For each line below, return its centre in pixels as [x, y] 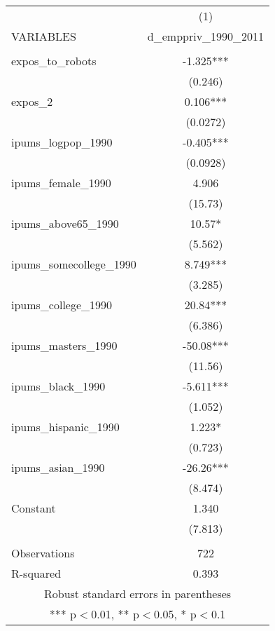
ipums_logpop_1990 [62, 142]
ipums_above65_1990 [65, 223]
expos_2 [32, 101]
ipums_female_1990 [61, 183]
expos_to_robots [54, 61]
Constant [34, 508]
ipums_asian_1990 [58, 467]
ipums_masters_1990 [64, 345]
